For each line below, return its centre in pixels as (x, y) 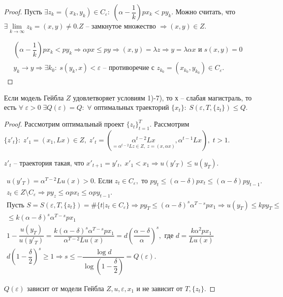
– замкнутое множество (121, 26)
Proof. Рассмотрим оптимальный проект (64, 124)
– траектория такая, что (49, 162)
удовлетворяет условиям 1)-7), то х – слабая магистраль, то (162, 97)
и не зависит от (159, 288)
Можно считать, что (205, 11)
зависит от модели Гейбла (65, 288)
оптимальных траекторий (131, 107)
